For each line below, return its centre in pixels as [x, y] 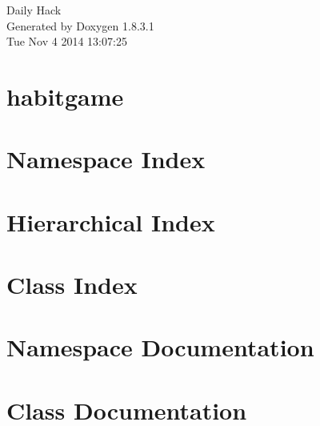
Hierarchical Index [111, 221]
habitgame [65, 96]
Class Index [72, 285]
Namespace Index [106, 159]
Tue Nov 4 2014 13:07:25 [67, 41]
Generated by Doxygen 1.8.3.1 [80, 25]
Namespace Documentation [160, 347]
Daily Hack [34, 10]
